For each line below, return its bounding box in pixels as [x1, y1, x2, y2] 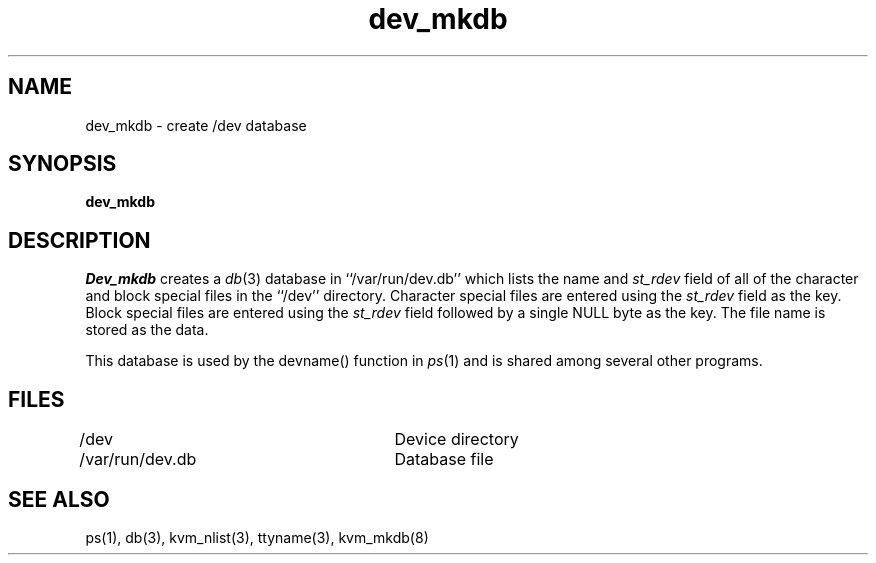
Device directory [394, 429, 519, 450]
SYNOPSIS [8, 151, 117, 177]
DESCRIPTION [8, 227, 151, 253]
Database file [394, 449, 494, 470]
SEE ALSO [8, 486, 110, 512]
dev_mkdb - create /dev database [85, 116, 307, 134]
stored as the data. [85, 321, 209, 339]
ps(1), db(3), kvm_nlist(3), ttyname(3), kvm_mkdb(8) [85, 528, 429, 546]
